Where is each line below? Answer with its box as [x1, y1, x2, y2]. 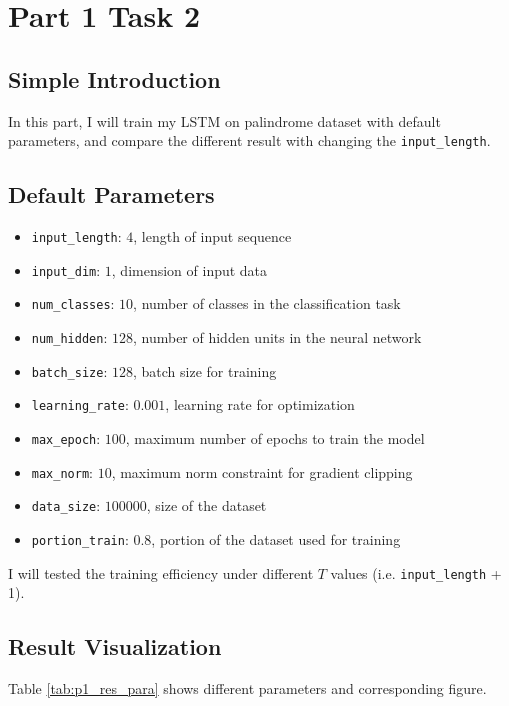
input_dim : [31, 259, 101, 280]
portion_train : [31, 528, 129, 549]
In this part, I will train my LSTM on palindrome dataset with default [8, 110, 441, 131]
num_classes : [31, 293, 115, 314]
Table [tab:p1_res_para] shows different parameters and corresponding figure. [8, 678, 487, 699]
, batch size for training [132, 360, 277, 381]
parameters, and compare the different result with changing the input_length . [8, 130, 491, 151]
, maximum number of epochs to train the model [125, 427, 425, 448]
